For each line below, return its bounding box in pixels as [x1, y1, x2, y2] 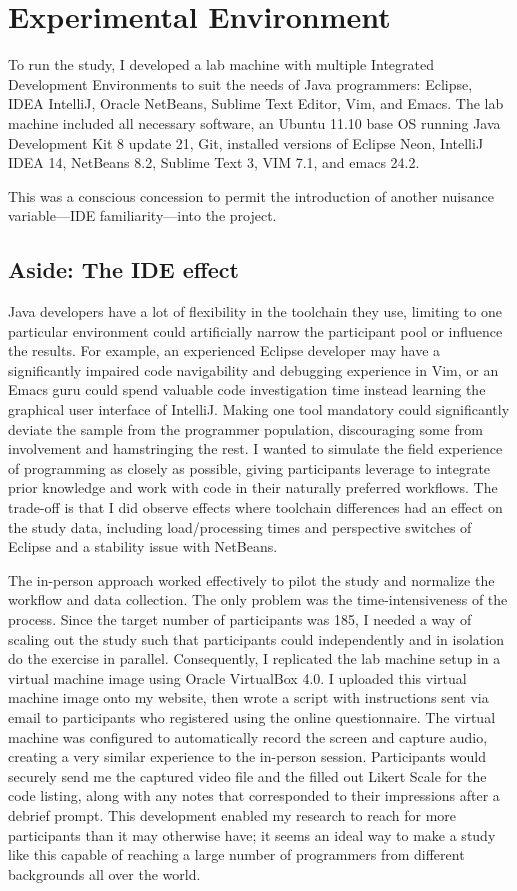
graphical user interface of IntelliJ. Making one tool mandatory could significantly [8, 399, 510, 420]
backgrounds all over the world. [8, 863, 201, 884]
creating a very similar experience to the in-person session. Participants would [8, 746, 487, 767]
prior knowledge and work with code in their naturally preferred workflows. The [8, 477, 498, 498]
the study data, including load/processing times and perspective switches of [8, 516, 472, 537]
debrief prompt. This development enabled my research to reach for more [8, 804, 457, 825]
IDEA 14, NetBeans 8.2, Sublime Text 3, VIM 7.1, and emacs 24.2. [8, 152, 420, 173]
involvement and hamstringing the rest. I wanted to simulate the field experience [8, 438, 503, 459]
